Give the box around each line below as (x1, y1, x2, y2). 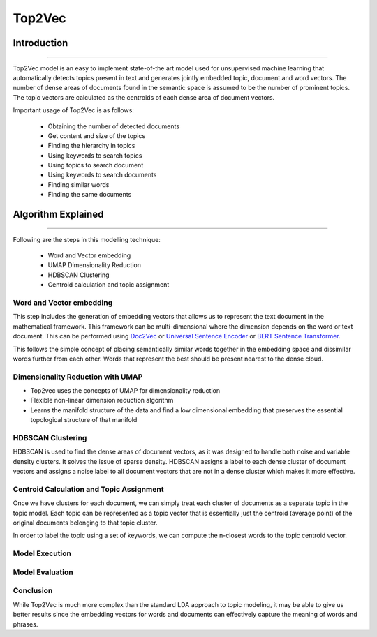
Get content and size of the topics (47, 131, 146, 140)
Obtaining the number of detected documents (47, 122, 180, 130)
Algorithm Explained (13, 209, 104, 220)
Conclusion (13, 586, 53, 596)
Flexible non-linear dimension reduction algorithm (30, 396, 174, 405)
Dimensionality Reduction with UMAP (13, 372, 143, 382)
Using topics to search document (47, 161, 144, 170)
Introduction (13, 37, 68, 49)
